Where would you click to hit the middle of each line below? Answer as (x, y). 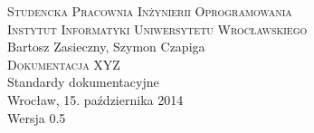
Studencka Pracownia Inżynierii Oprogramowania (150, 11)
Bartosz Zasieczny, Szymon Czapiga (106, 47)
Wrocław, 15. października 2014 (95, 99)
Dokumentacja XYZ (64, 64)
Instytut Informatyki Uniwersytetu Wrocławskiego (157, 28)
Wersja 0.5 (37, 117)
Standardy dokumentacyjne (83, 82)
